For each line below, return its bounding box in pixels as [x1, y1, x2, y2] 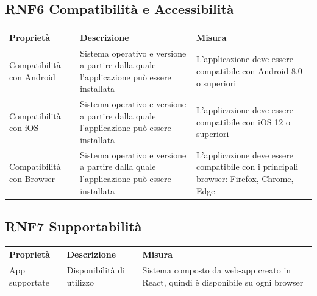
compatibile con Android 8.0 [196, 64, 302, 77]
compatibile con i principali [196, 160, 299, 173]
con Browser [9, 172, 55, 185]
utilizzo [66, 275, 94, 288]
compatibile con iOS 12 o [196, 115, 290, 128]
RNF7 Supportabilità [5, 217, 142, 236]
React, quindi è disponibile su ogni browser [142, 275, 304, 288]
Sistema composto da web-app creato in [142, 264, 291, 277]
